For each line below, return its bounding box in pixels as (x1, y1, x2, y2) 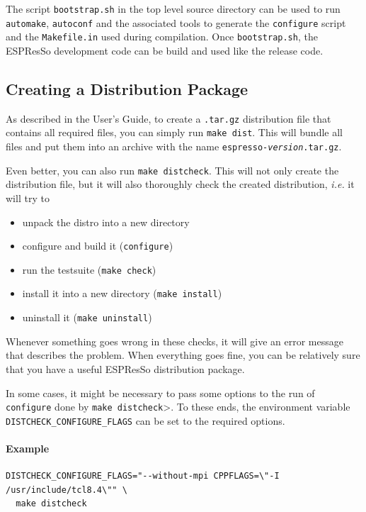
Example (6, 441, 50, 456)
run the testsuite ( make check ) (22, 262, 156, 277)
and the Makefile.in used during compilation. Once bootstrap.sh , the (6, 29, 318, 44)
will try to (6, 190, 50, 205)
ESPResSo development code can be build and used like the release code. (6, 43, 324, 57)
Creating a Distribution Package (6, 77, 248, 99)
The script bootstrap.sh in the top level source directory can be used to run (6, 1, 341, 16)
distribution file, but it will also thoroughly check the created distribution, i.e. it (6, 177, 355, 191)
